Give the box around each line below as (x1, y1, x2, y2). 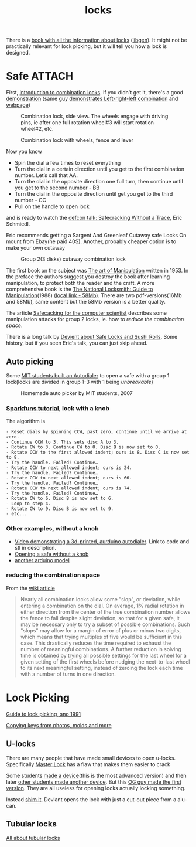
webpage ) (6, 101, 31, 108)
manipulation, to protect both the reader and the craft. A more (6, 280, 155, 287)
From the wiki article (6, 584, 56, 591)
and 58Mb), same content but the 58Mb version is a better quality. (6, 298, 166, 305)
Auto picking (6, 356, 54, 366)
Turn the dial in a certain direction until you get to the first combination (14, 165, 184, 173)
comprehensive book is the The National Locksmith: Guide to (6, 285, 153, 293)
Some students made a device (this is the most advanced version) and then (6, 772, 187, 779)
